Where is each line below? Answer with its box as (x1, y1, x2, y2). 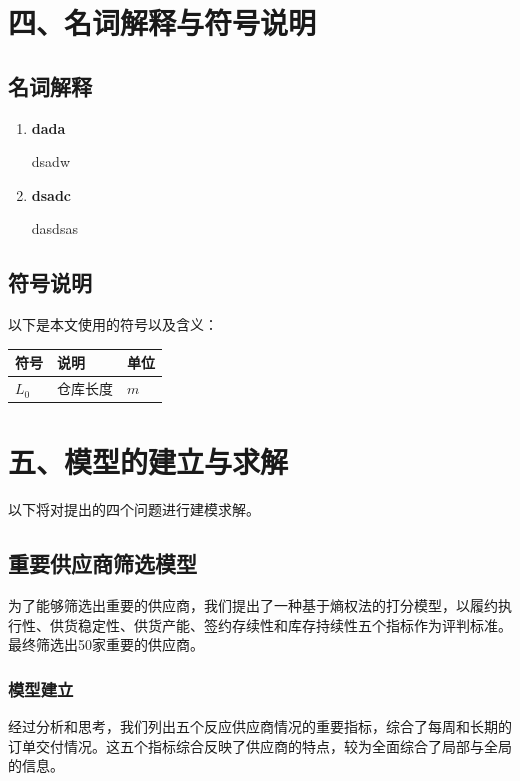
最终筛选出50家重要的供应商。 (8, 634, 204, 655)
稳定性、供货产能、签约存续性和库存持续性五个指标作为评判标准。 (77, 614, 512, 635)
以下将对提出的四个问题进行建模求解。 (8, 499, 260, 520)
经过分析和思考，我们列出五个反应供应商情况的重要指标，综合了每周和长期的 (8, 716, 512, 737)
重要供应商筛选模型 (8, 548, 197, 579)
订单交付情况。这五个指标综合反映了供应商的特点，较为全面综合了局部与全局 (8, 735, 512, 756)
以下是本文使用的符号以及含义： (8, 314, 218, 335)
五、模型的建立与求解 (8, 441, 289, 482)
